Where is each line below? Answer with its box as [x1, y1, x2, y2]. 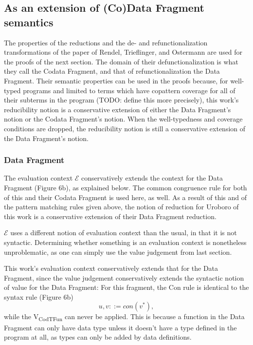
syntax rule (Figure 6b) [4, 291, 73, 302]
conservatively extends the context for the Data [81, 173, 223, 183]
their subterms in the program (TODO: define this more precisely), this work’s [4, 95, 239, 105]
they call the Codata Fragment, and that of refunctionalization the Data [4, 66, 220, 76]
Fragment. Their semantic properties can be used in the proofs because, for [4, 75, 228, 85]
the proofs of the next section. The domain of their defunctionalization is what [4, 56, 238, 66]
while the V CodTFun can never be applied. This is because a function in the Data [4, 311, 245, 323]
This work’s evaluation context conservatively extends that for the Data [4, 263, 218, 273]
